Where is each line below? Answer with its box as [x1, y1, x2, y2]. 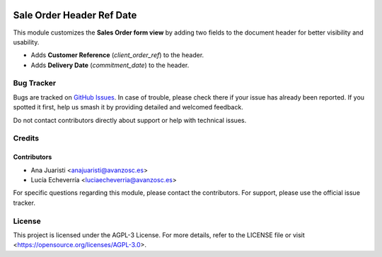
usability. [13, 37, 40, 46]
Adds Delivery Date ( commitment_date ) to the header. [30, 61, 190, 69]
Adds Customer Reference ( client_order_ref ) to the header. [30, 51, 204, 59]
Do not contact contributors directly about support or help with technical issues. [13, 116, 247, 124]
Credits [13, 133, 39, 143]
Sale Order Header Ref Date [13, 9, 137, 21]
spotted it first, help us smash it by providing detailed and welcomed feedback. [13, 103, 243, 112]
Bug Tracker [13, 78, 57, 88]
